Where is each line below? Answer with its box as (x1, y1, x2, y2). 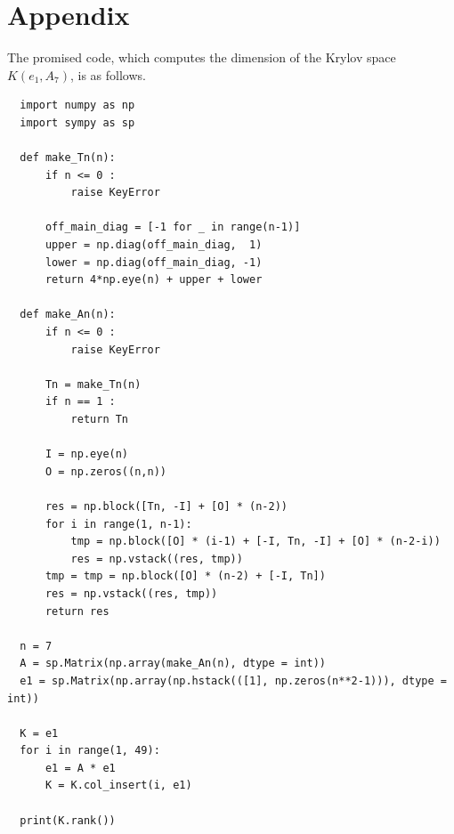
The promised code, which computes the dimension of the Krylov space (7, 48, 396, 67)
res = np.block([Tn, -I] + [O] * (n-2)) (45, 499, 288, 513)
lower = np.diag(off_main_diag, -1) (45, 255, 263, 269)
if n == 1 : (45, 395, 116, 409)
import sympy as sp (20, 116, 135, 129)
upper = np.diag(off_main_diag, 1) (45, 239, 263, 252)
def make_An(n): (20, 308, 116, 321)
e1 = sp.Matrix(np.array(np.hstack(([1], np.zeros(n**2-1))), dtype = (20, 674, 447, 687)
